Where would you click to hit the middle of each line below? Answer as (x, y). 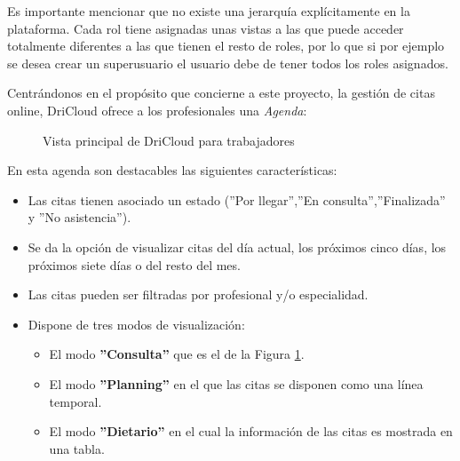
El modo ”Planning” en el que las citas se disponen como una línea (236, 383)
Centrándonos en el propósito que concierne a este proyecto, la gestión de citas (221, 93)
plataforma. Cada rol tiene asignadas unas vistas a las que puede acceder (206, 28)
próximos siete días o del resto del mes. (134, 264)
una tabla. (77, 448)
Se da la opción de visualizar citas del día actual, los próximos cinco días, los (237, 246)
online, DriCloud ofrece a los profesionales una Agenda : (157, 110)
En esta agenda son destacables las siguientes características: (172, 170)
